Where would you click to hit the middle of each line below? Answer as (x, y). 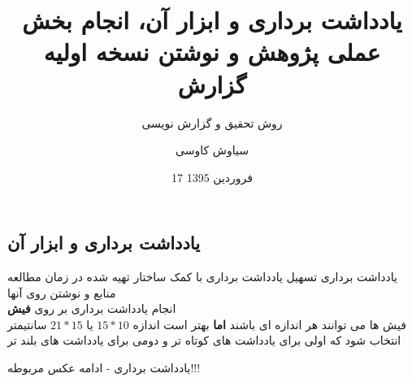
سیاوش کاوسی (212, 150)
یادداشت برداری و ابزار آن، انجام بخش (212, 20)
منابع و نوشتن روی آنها (62, 292)
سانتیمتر (27, 324)
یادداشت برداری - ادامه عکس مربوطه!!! (104, 368)
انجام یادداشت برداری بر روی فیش (92, 308)
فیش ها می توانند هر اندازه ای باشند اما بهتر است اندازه (269, 324)
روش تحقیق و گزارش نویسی (212, 122)
